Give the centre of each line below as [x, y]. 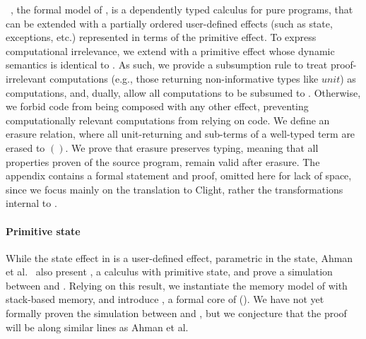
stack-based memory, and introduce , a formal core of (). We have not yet [165, 299]
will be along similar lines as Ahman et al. [97, 327]
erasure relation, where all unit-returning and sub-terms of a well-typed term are [181, 134]
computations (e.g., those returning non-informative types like [184, 78]
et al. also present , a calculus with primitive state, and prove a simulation [169, 272]
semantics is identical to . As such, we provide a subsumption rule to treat [167, 65]
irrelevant [26, 78]
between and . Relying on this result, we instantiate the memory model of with [177, 285]
